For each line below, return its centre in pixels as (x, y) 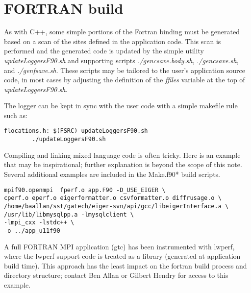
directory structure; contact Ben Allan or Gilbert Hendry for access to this (116, 275)
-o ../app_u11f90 (32, 231)
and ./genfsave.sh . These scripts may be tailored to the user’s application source (125, 70)
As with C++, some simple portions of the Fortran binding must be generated (122, 32)
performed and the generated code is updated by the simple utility (104, 51)
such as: (16, 115)
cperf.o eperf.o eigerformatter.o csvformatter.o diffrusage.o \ (113, 198)
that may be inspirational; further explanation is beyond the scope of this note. (123, 164)
